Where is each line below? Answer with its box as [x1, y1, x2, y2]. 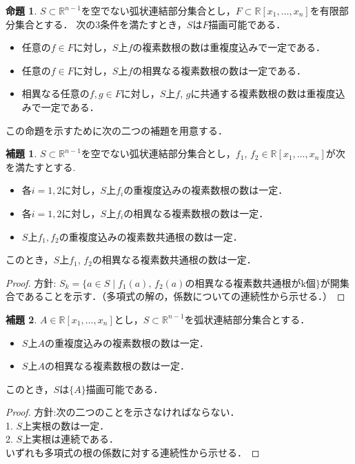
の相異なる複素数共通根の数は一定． [92, 252, 256, 267]
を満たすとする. [6, 159, 76, 174]
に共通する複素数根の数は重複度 [190, 86, 336, 101]
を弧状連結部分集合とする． [184, 312, 310, 326]
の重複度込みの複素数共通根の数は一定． [59, 229, 243, 243]
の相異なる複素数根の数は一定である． [132, 63, 307, 77]
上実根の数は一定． [22, 418, 110, 432]
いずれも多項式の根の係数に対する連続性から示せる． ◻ [6, 445, 260, 460]
